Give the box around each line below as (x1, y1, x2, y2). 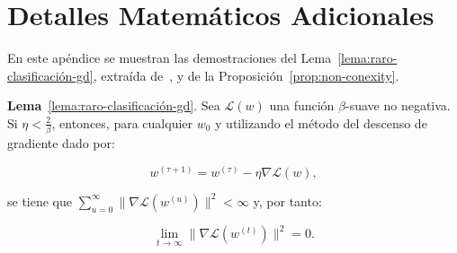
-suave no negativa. (345, 96, 451, 115)
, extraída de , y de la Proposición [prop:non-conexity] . (93, 65, 399, 84)
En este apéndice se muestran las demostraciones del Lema (7, 48, 332, 67)
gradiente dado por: (7, 134, 115, 153)
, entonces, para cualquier (51, 113, 193, 132)
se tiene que (7, 191, 73, 210)
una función (269, 96, 335, 115)
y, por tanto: (253, 191, 322, 210)
